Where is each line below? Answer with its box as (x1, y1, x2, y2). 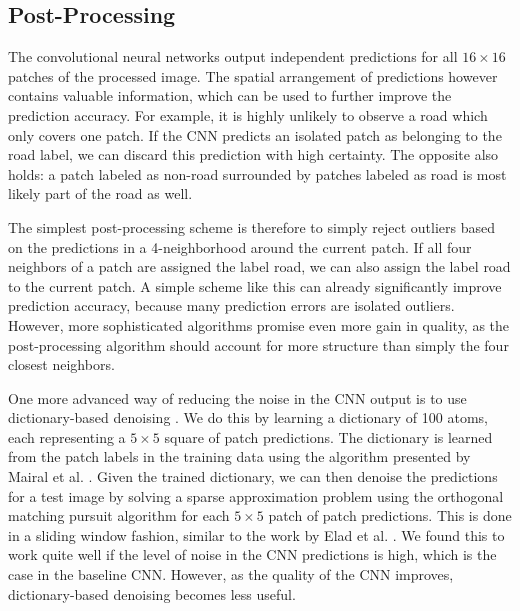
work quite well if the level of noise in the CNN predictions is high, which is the (8, 544, 497, 565)
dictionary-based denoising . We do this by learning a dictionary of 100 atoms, (8, 407, 488, 428)
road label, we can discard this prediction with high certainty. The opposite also (8, 144, 499, 165)
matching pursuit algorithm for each (8, 505, 230, 526)
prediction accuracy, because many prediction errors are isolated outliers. (8, 295, 455, 316)
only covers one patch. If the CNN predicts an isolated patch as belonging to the (8, 124, 502, 145)
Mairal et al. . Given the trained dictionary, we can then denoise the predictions (8, 466, 498, 487)
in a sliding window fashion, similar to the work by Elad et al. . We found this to (8, 524, 505, 545)
